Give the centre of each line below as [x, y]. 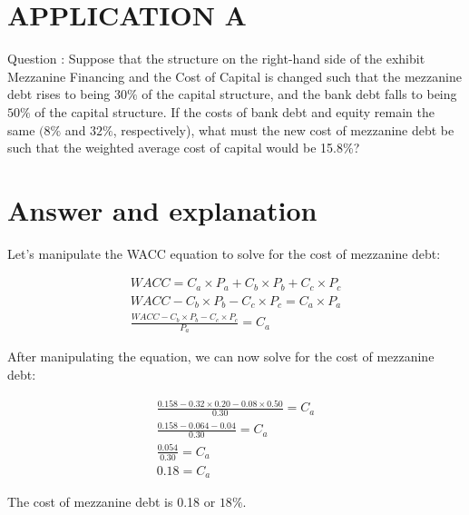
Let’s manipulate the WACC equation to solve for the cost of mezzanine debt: [224, 253]
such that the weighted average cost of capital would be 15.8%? [184, 148]
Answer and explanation [162, 209]
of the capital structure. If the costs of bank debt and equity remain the [234, 111]
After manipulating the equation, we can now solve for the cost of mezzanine [221, 357]
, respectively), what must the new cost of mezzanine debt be [283, 129]
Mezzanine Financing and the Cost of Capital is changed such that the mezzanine [234, 76]
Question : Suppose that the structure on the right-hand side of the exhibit [216, 59]
